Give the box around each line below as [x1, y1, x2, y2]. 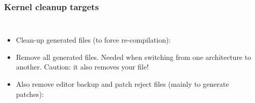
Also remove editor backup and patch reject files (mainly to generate [16, 79, 229, 89]
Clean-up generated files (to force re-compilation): [16, 35, 171, 45]
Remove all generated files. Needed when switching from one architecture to [16, 51, 251, 62]
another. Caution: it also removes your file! [16, 61, 149, 72]
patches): [16, 88, 44, 99]
